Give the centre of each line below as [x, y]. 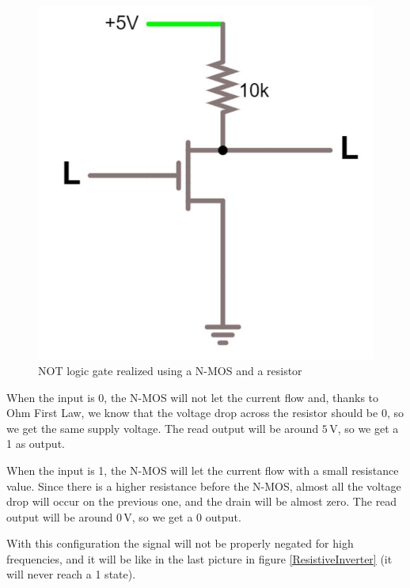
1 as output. [36, 444]
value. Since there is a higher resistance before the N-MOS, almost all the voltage [204, 486]
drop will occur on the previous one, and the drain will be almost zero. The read [202, 501]
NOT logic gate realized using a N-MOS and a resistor [170, 370]
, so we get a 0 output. [186, 516]
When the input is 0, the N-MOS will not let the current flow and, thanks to [193, 397]
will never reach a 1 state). [71, 574]
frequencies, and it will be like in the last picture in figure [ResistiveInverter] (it [199, 558]
